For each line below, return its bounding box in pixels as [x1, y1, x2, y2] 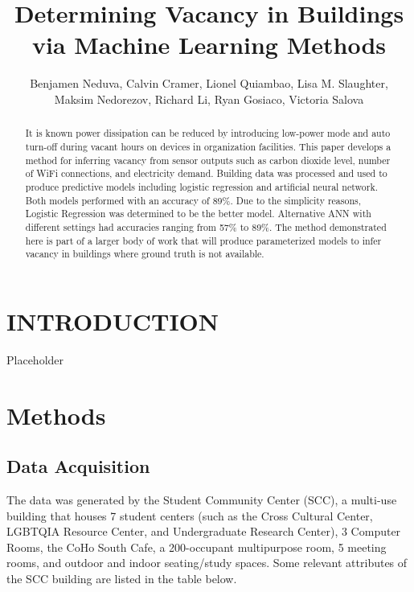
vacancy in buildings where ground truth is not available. [25, 247, 264, 261]
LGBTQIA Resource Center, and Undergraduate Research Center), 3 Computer [6, 523, 401, 540]
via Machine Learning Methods [31, 28, 387, 61]
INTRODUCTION [6, 304, 219, 337]
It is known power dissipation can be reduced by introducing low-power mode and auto [25, 126, 391, 140]
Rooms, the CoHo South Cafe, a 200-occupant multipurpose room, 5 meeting [6, 538, 387, 555]
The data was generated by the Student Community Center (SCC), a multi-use [6, 491, 397, 508]
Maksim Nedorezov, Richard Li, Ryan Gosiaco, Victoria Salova [54, 90, 364, 107]
